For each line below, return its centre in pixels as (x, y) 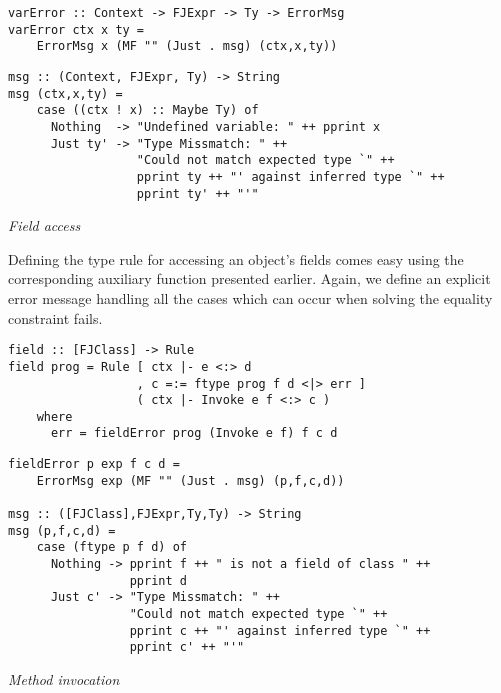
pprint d (158, 580)
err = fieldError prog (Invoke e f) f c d (194, 433)
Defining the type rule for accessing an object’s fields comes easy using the (236, 258)
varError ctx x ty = (76, 29)
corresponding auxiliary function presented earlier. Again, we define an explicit (249, 278)
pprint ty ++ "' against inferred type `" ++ (290, 176)
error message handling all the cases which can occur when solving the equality (250, 298)
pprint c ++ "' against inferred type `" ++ (280, 630)
